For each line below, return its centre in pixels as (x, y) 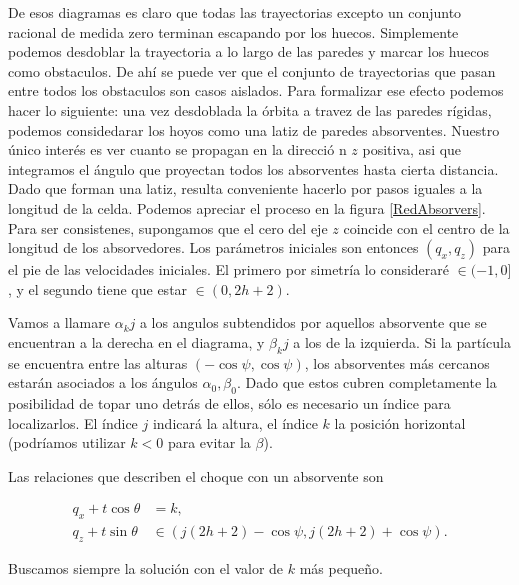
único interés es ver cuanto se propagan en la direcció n (177, 149)
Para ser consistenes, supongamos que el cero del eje (168, 227)
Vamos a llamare (59, 322)
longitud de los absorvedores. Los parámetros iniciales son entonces (213, 247)
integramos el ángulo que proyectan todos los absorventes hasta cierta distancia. (253, 168)
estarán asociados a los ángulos (103, 382)
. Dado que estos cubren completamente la (366, 382)
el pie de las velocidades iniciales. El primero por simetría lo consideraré (229, 269)
